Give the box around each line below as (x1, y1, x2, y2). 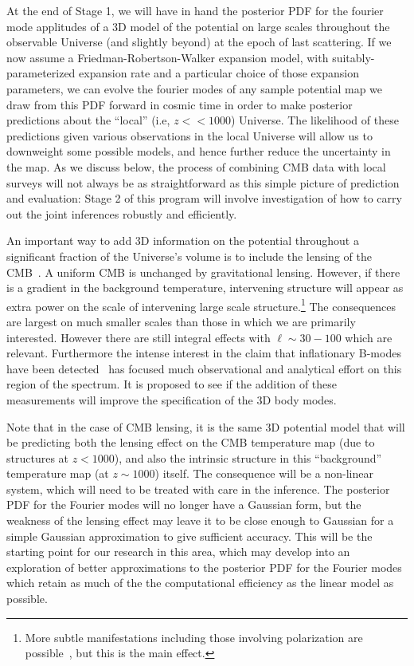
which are (345, 329, 393, 345)
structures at (6, 449, 69, 466)
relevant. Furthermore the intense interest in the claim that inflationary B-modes (6, 345, 401, 361)
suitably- (332, 49, 375, 65)
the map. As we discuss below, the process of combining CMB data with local (6, 158, 386, 175)
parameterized (6, 65, 76, 81)
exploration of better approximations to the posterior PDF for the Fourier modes (6, 558, 402, 575)
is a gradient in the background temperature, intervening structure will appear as (6, 279, 404, 296)
